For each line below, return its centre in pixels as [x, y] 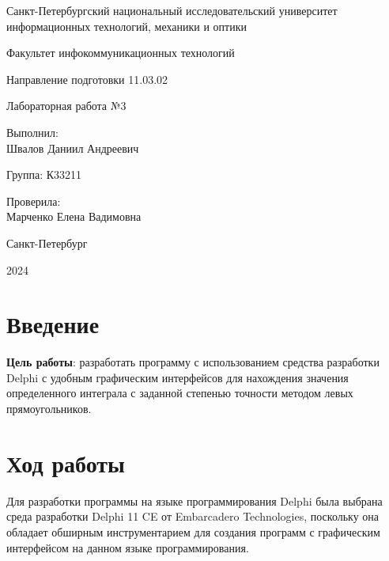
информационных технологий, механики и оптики [127, 26]
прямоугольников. [49, 409]
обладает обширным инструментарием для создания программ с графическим [193, 531]
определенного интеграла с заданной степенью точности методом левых [180, 393]
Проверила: [34, 201]
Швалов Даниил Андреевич [73, 148]
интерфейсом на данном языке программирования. [128, 547]
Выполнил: [32, 132]
